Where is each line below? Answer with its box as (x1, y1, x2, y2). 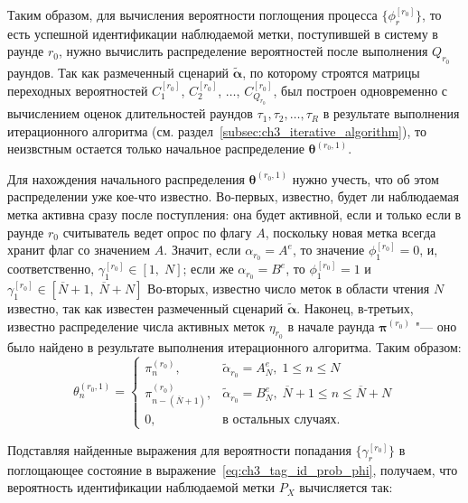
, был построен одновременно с (273, 81, 448, 99)
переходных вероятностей (7, 81, 148, 99)
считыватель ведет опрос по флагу (62, 222, 252, 241)
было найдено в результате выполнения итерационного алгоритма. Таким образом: (7, 337, 462, 356)
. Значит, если (164, 240, 241, 259)
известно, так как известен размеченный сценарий (7, 298, 284, 317)
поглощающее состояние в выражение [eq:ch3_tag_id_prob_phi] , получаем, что (7, 460, 458, 479)
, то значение (292, 240, 365, 259)
